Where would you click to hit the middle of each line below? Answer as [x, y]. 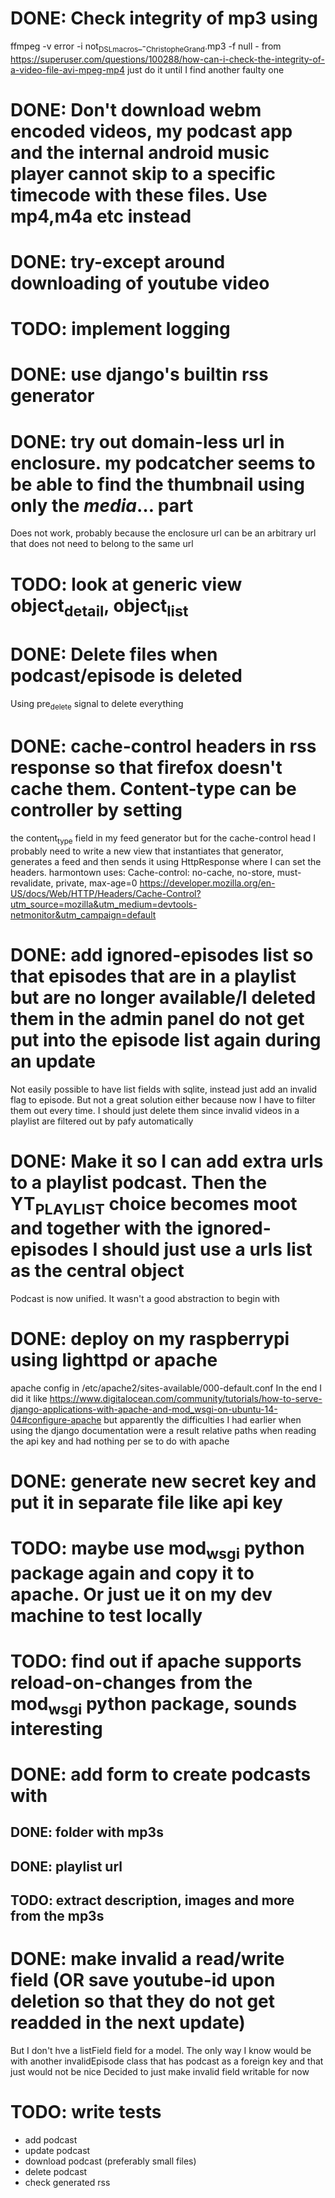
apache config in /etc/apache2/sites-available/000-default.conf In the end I [166, 1388]
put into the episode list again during [166, 1039]
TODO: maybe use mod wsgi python [157, 1550]
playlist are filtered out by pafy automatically [102, 1121]
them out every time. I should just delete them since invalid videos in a [155, 1110]
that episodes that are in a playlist [153, 976]
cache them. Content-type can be [153, 789]
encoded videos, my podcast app [151, 131]
